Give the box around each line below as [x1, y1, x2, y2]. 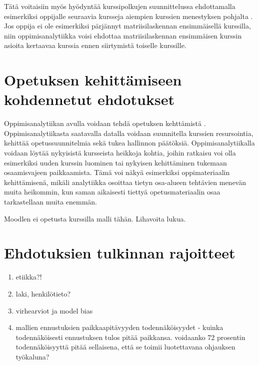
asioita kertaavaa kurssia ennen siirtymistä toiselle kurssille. [4, 40, 186, 50]
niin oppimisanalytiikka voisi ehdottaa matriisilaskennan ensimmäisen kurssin [4, 30, 242, 40]
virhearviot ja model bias [15, 305, 93, 315]
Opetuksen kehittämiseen [4, 69, 182, 90]
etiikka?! [15, 271, 42, 282]
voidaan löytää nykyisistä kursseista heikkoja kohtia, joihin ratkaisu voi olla [4, 147, 236, 158]
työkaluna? [15, 351, 49, 361]
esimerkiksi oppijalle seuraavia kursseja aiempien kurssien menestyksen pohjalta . [4, 10, 253, 21]
